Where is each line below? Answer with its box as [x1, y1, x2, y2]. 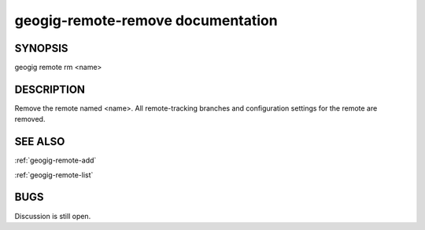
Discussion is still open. [14, 211, 91, 221]
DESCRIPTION [14, 82, 86, 96]
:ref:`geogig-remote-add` [14, 155, 97, 165]
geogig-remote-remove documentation [14, 12, 279, 29]
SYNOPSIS [14, 42, 68, 55]
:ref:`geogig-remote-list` [14, 170, 94, 180]
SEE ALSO [14, 135, 65, 148]
